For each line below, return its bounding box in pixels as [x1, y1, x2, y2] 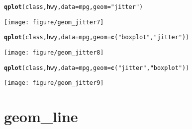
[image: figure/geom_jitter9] [4, 79, 104, 87]
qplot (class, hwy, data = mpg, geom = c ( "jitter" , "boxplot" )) [4, 64, 190, 71]
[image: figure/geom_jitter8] [4, 49, 104, 56]
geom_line [4, 106, 78, 127]
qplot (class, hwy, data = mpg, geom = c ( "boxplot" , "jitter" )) [4, 34, 190, 41]
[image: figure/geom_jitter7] [4, 18, 104, 26]
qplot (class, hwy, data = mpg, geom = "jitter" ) [4, 3, 143, 10]
